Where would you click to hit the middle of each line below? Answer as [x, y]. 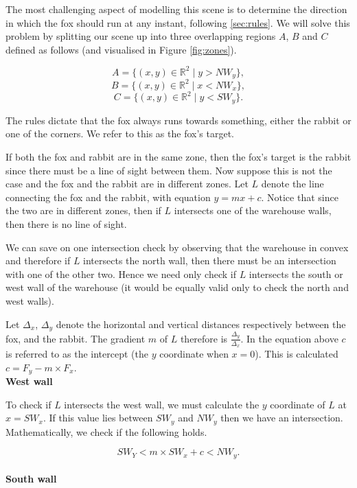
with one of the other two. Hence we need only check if [121, 274]
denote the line [292, 184]
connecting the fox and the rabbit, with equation [108, 197]
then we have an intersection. [282, 418]
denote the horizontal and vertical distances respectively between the [201, 324]
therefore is [204, 338]
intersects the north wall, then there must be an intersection [210, 260]
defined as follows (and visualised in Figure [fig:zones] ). [121, 49]
